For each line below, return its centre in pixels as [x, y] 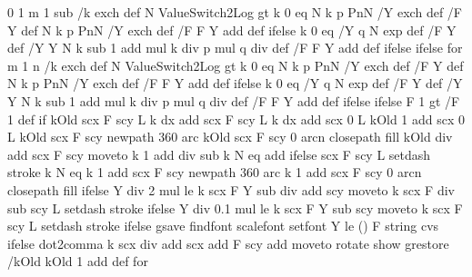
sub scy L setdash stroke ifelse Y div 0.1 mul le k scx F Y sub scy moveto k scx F [235, 208]
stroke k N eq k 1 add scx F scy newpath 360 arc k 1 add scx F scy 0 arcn [215, 172]
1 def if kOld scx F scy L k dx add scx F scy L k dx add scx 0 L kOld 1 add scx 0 [236, 119]
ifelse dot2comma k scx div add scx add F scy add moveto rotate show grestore [228, 243]
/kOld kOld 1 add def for [78, 261]
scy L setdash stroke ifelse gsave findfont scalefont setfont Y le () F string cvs [223, 226]
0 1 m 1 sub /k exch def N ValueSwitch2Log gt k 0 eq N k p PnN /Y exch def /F [235, 12]
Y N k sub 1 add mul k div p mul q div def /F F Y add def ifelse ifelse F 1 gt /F [234, 100]
